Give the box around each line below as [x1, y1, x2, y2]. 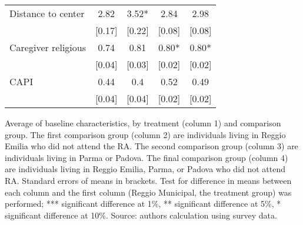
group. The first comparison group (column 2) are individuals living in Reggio [5, 128, 286, 140]
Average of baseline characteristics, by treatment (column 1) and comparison [5, 117, 281, 129]
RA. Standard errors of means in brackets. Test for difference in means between [5, 174, 292, 186]
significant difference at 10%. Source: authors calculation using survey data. [5, 209, 277, 221]
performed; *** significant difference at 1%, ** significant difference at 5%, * [5, 197, 281, 210]
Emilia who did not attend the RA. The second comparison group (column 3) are [5, 140, 298, 152]
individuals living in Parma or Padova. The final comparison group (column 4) [5, 151, 288, 163]
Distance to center [9, 6, 85, 20]
